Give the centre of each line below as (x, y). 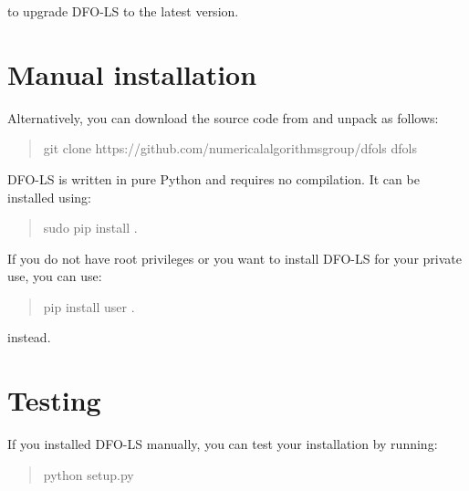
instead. (29, 337)
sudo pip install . (90, 228)
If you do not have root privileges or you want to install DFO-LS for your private (234, 258)
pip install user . (89, 306)
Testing (54, 400)
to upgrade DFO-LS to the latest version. (123, 11)
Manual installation (132, 73)
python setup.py (89, 474)
